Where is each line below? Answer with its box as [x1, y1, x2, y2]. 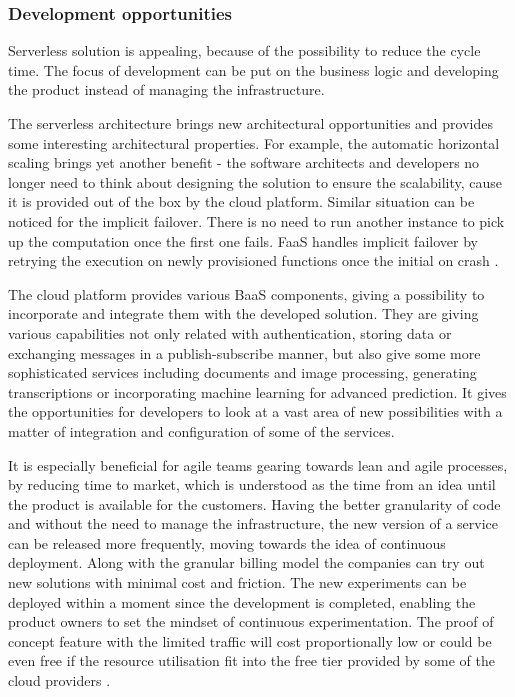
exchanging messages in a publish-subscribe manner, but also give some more [8, 342, 481, 363]
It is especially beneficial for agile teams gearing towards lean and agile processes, [8, 454, 508, 475]
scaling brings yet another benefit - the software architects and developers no [8, 152, 480, 173]
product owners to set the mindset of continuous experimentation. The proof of [8, 611, 494, 632]
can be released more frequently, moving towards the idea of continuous [8, 532, 446, 553]
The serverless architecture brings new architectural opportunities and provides [8, 113, 493, 133]
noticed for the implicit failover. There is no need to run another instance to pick [8, 210, 505, 231]
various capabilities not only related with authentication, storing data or [8, 322, 452, 343]
